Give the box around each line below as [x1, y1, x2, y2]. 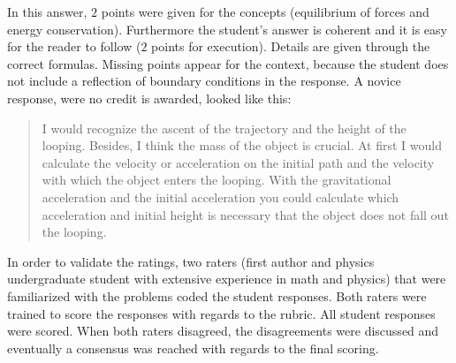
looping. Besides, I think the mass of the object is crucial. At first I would [42, 136, 443, 155]
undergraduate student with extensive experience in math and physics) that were [7, 269, 446, 288]
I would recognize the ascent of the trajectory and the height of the [42, 118, 407, 137]
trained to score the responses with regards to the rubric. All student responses [7, 304, 436, 322]
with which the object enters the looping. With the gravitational [42, 170, 391, 189]
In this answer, [7, 3, 87, 20]
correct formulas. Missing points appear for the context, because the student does [7, 54, 449, 72]
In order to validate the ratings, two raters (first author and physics [7, 252, 375, 270]
